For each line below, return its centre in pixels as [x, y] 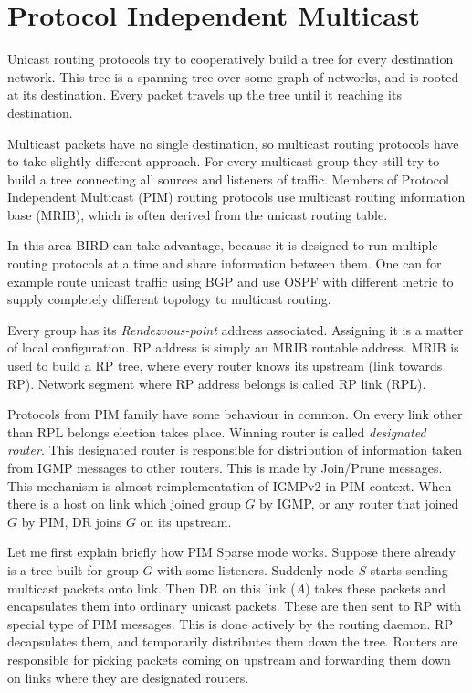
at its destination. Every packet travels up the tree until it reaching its [205, 94]
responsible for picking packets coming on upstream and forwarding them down [229, 659]
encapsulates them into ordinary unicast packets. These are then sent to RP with [235, 606]
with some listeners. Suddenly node [256, 569]
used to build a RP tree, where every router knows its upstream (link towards [225, 366]
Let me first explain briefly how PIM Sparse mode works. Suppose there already [231, 552]
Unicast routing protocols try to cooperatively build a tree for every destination [231, 59]
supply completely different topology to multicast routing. [169, 299]
